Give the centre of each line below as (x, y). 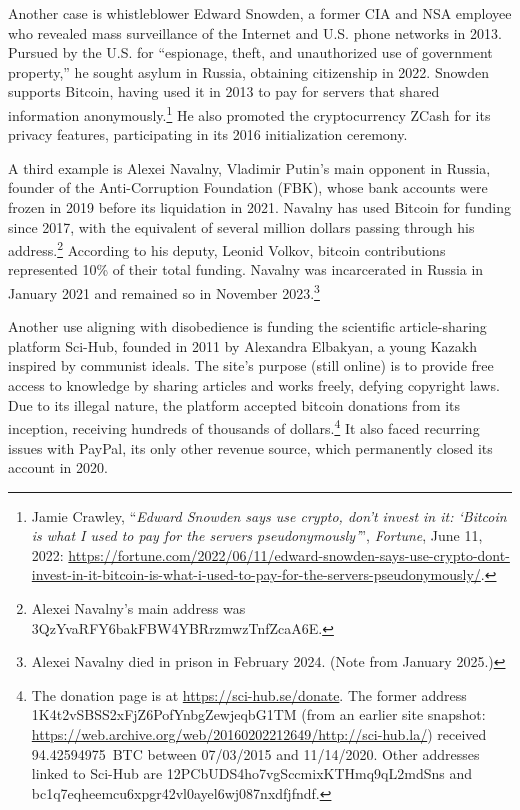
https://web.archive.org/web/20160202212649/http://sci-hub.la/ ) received (259, 734)
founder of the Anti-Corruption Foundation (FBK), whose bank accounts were (248, 187)
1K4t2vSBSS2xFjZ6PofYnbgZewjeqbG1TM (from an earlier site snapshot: (258, 714)
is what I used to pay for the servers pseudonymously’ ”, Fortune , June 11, (257, 535)
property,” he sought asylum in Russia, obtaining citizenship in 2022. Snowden (248, 71)
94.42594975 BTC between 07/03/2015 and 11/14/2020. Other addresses (255, 753)
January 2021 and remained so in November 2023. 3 (164, 291)
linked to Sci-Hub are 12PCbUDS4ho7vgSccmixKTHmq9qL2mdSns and (251, 773)
